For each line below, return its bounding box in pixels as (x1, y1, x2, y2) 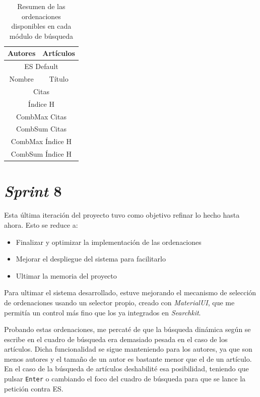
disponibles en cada (11, 21, 72, 31)
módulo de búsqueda (9, 30, 73, 41)
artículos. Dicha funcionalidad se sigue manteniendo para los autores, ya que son (4, 344, 252, 354)
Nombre (9, 74, 34, 84)
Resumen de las (17, 1, 66, 11)
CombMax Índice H (11, 136, 72, 147)
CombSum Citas (16, 123, 67, 134)
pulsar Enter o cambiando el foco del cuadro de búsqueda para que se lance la (4, 373, 246, 384)
